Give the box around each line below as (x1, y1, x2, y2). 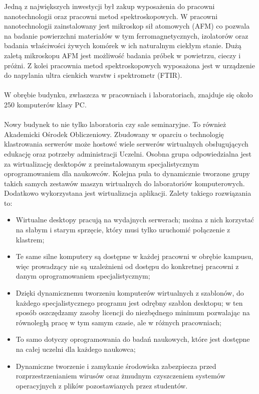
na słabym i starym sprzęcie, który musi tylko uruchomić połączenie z (16, 224, 230, 235)
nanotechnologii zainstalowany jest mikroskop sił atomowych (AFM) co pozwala (4, 21, 250, 31)
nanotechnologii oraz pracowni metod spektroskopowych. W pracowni (4, 11, 218, 21)
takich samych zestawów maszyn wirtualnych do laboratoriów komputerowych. (4, 178, 245, 188)
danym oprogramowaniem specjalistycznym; (16, 271, 150, 281)
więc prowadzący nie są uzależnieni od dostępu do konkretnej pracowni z (16, 260, 239, 271)
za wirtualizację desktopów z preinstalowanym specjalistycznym (4, 158, 199, 169)
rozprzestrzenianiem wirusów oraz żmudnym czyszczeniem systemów (16, 370, 225, 381)
